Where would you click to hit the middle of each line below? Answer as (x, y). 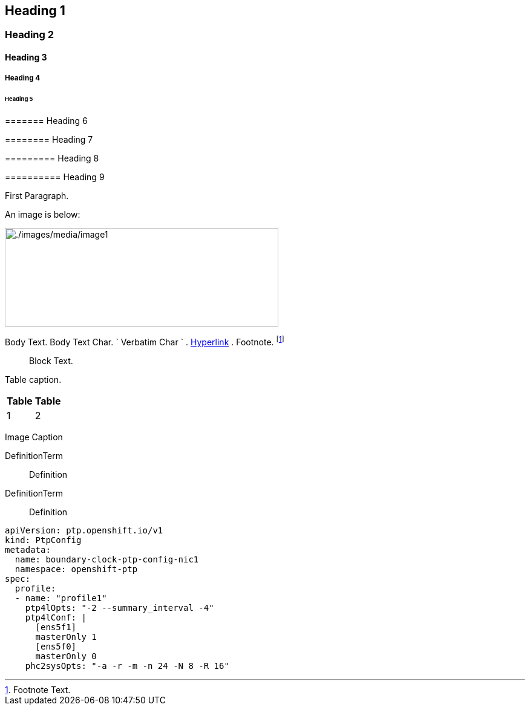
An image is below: (43, 215)
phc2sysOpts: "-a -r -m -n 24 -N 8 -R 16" (127, 666)
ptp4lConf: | (56, 617)
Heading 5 (19, 99)
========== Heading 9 (55, 177)
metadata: (28, 549)
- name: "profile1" (61, 598)
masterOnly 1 (66, 637)
